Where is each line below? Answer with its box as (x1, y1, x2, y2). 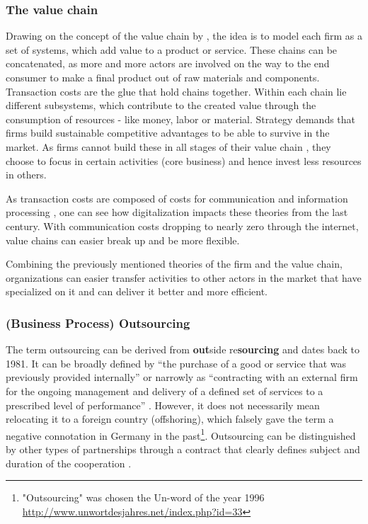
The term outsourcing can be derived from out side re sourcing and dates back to (6, 342, 360, 357)
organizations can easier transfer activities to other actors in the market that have (6, 270, 362, 285)
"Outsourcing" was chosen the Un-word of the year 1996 (22, 490, 265, 505)
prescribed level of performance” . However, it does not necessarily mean (6, 397, 320, 412)
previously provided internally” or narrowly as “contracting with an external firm (6, 370, 358, 385)
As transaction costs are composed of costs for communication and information (6, 190, 348, 205)
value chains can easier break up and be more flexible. (6, 232, 240, 247)
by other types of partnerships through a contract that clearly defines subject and (6, 441, 360, 456)
